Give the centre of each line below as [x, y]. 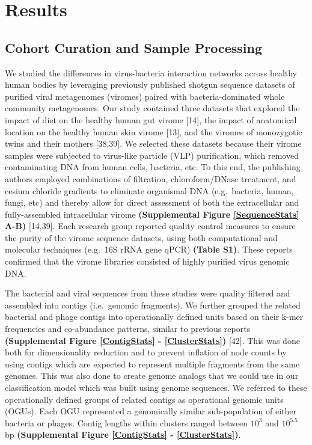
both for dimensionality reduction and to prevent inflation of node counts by [146, 352]
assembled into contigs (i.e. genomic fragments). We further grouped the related [153, 305]
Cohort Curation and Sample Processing [133, 47]
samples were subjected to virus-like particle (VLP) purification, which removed [152, 155]
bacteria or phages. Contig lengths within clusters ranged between [127, 422]
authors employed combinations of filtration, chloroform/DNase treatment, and [151, 178]
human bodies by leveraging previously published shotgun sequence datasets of [150, 84]
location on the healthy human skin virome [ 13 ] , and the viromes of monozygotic [154, 131]
